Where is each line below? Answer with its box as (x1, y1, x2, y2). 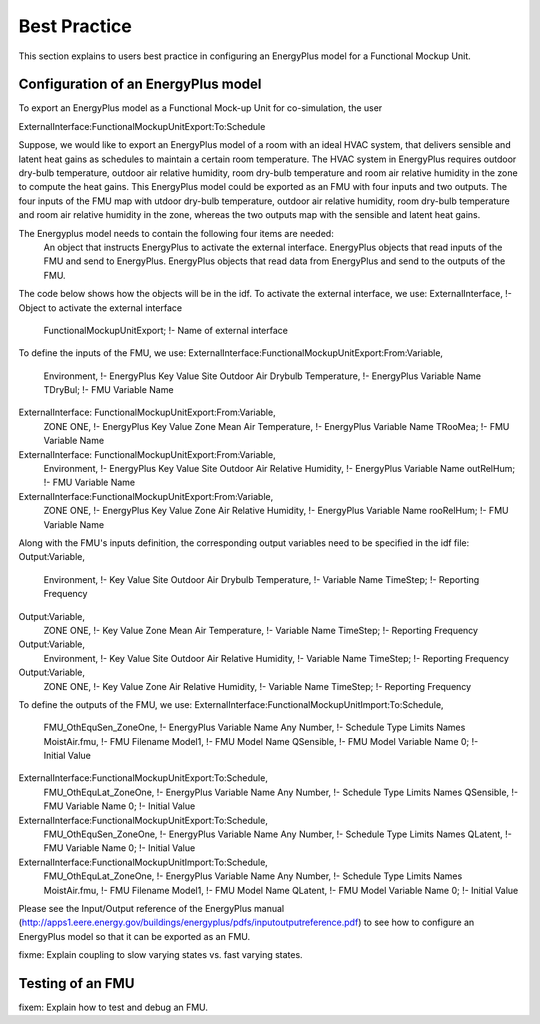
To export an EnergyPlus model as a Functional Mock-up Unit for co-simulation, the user (18, 102, 383, 114)
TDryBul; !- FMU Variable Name (43, 384, 174, 396)
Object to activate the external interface (18, 301, 183, 314)
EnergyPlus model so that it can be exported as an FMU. (18, 930, 251, 942)
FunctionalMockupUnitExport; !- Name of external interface (43, 324, 289, 336)
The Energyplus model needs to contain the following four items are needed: (18, 227, 334, 239)
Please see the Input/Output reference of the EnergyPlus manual (18, 902, 285, 914)
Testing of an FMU (18, 975, 135, 992)
